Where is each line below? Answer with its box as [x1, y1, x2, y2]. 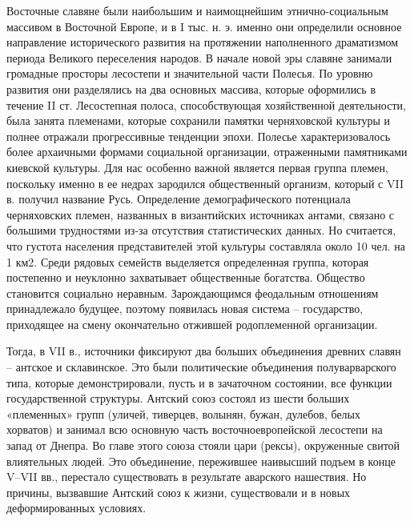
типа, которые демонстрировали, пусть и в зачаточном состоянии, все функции [6, 374, 392, 391]
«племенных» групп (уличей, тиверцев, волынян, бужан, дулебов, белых [6, 405, 361, 422]
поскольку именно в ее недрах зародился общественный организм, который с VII [6, 174, 404, 191]
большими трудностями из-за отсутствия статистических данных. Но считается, [6, 222, 396, 238]
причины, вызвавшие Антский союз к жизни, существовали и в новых [6, 483, 351, 500]
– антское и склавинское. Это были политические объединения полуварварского [6, 359, 396, 375]
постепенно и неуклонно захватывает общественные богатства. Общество [6, 269, 365, 286]
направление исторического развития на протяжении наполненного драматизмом [6, 34, 399, 50]
